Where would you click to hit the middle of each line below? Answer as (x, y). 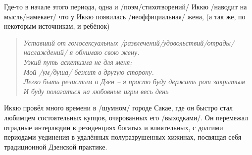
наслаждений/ (45, 52)
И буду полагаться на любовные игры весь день (96, 91)
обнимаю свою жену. (107, 52)
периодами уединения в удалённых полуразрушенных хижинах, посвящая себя (123, 137)
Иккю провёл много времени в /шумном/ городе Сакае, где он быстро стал (119, 108)
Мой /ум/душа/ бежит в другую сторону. (89, 72)
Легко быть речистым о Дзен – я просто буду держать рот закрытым (134, 81)
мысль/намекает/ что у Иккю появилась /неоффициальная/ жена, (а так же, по (125, 16)
